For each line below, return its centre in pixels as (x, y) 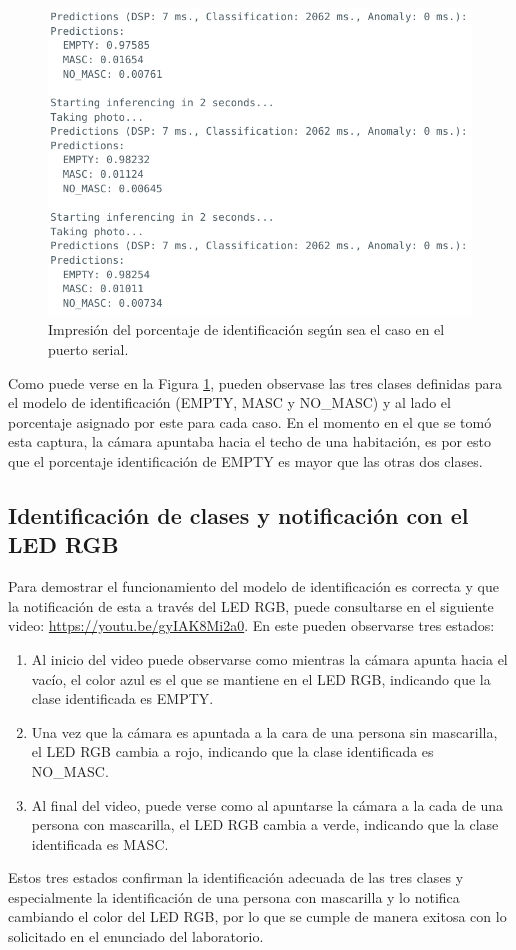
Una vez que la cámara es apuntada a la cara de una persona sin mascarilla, (264, 731)
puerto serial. (88, 349)
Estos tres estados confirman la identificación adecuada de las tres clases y (236, 877)
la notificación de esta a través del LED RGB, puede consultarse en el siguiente (251, 605)
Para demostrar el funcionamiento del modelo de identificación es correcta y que (253, 586)
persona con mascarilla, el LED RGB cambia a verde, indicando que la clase (265, 824)
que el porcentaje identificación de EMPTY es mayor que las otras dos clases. (245, 460)
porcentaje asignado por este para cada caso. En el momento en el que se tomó (250, 421)
